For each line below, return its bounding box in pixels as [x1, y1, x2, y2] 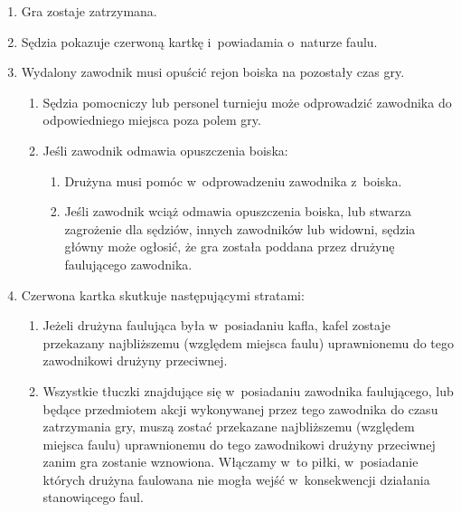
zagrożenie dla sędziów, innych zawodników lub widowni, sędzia [64, 219, 416, 238]
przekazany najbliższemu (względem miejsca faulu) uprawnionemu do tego [42, 333, 455, 352]
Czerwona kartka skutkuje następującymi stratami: [21, 285, 305, 304]
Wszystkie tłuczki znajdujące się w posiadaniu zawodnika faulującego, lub [42, 381, 454, 400]
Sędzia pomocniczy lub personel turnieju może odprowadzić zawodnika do [42, 92, 452, 111]
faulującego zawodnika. [64, 254, 193, 273]
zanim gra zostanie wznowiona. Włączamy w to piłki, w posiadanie [42, 452, 419, 471]
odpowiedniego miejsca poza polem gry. [42, 110, 261, 129]
